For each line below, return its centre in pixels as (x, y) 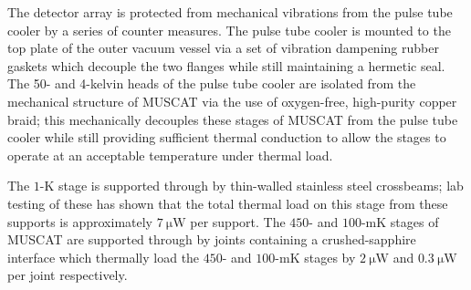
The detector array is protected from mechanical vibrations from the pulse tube (230, 12)
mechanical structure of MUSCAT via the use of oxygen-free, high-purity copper (232, 101)
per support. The (238, 221)
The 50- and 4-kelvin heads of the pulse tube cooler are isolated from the (212, 83)
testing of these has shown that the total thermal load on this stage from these (228, 203)
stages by (330, 257)
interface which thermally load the (104, 257)
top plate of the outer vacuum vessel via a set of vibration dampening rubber (223, 48)
